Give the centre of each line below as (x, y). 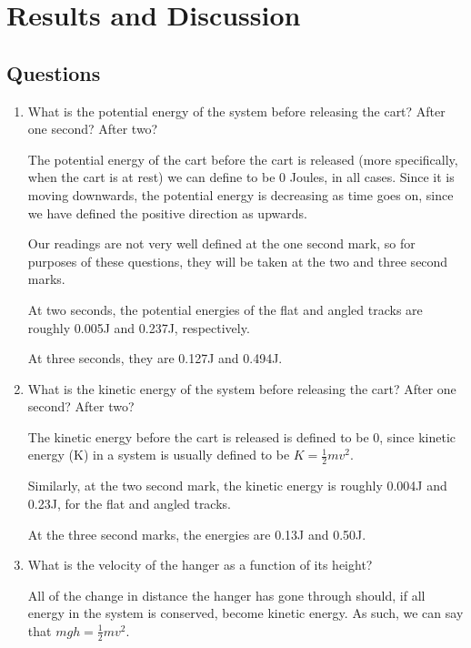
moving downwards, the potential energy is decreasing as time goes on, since (241, 194)
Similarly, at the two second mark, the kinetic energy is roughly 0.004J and (237, 486)
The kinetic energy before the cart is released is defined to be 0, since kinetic (241, 436)
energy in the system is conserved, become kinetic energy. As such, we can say (246, 613)
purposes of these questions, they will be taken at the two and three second (238, 261)
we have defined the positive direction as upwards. (167, 213)
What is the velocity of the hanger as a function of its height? (200, 565)
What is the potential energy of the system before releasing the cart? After (236, 111)
